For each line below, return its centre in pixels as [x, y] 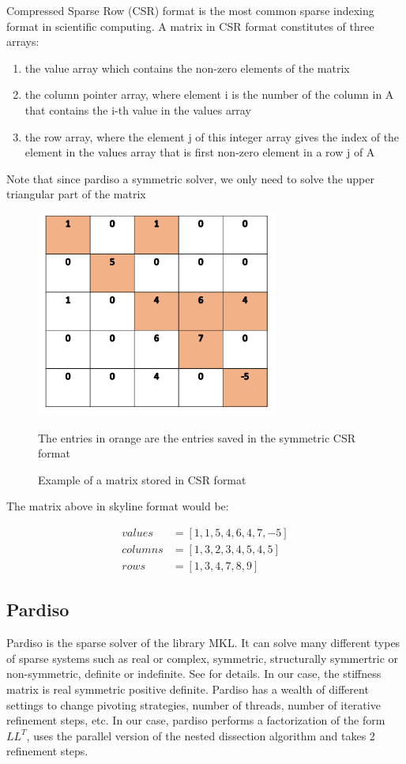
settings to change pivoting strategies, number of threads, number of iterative [194, 704]
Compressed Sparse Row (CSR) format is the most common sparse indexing [190, 10]
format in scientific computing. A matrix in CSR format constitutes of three [190, 26]
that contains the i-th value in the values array [138, 109]
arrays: [23, 41]
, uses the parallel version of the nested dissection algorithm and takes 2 [201, 735]
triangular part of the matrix [76, 194]
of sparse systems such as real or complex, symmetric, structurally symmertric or [203, 658]
